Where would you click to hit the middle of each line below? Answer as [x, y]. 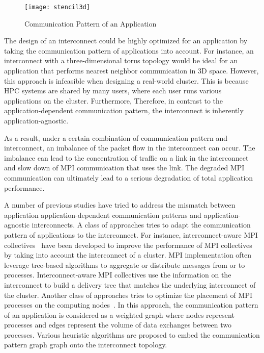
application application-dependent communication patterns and [103, 215]
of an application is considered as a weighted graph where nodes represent [119, 314]
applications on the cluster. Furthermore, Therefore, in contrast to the [114, 100]
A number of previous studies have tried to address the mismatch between [120, 205]
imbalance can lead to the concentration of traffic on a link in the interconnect [126, 157]
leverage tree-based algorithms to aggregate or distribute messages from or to [125, 264]
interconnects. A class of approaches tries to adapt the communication [141, 225]
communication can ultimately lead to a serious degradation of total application [129, 177]
